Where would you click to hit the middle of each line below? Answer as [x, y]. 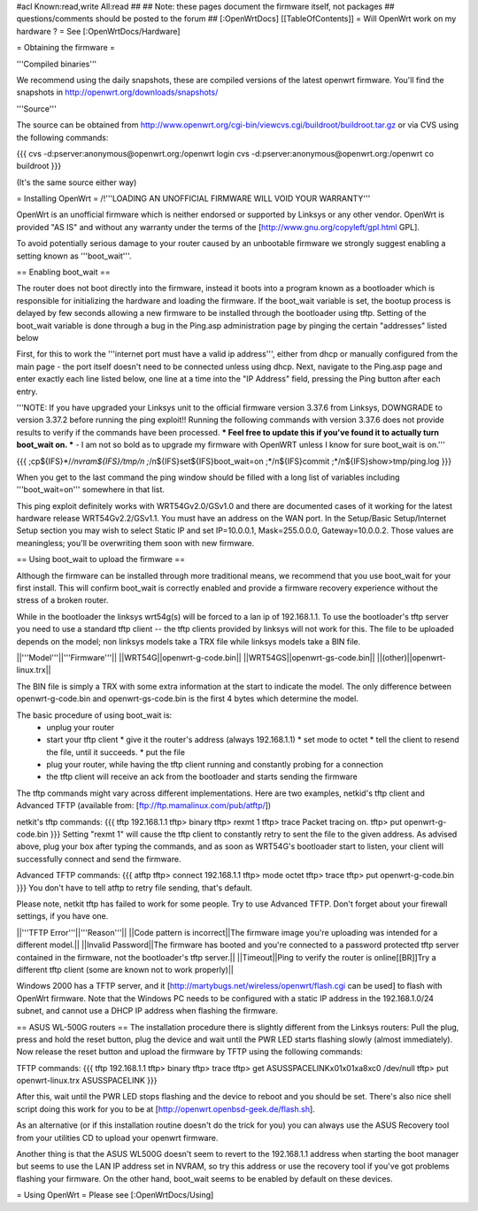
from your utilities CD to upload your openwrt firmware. [117, 1138]
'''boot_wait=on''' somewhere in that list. [91, 490]
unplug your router [81, 727]
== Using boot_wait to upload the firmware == [101, 559]
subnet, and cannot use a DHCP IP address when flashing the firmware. [147, 1011]
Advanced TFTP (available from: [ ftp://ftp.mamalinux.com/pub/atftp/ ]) [144, 806]
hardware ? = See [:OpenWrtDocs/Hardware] [98, 31]
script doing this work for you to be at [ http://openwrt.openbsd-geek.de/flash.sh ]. [166, 1109]
